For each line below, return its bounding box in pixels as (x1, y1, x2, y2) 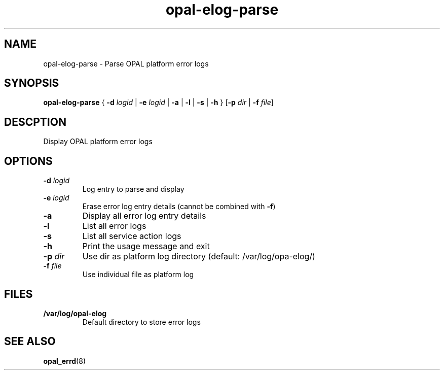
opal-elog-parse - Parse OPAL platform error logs (43, 59, 209, 68)
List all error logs (82, 221, 146, 231)
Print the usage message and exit (82, 241, 210, 252)
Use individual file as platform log (82, 270, 194, 279)
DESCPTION (4, 115, 66, 128)
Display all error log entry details (82, 211, 206, 221)
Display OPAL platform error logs (43, 137, 153, 146)
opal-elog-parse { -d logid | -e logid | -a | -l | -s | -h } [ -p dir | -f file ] (43, 98, 274, 107)
